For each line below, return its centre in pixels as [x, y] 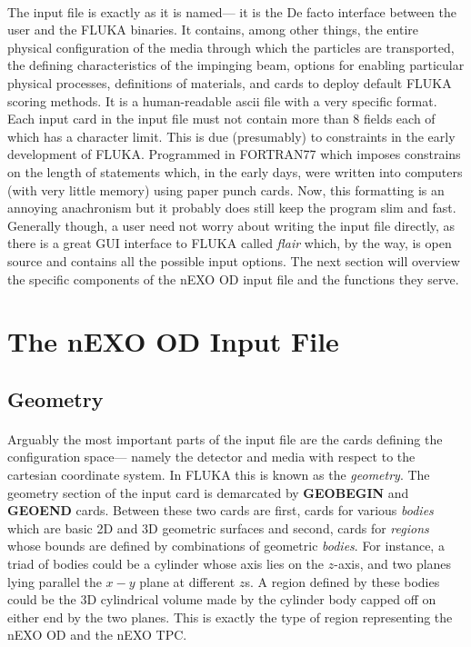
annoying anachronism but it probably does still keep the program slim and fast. [232, 208]
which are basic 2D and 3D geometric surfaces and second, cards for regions [218, 528]
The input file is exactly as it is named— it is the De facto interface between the [232, 11]
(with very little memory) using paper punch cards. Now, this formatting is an [226, 189]
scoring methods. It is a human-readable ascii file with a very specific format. [222, 100]
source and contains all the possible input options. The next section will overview [234, 260]
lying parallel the [55, 581]
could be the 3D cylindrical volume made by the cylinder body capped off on [222, 599]
